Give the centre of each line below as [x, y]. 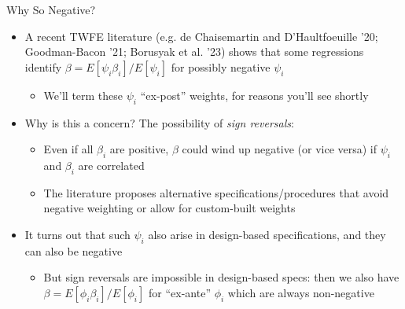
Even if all [68, 149]
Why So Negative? [51, 9]
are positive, [139, 149]
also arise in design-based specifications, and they [267, 234]
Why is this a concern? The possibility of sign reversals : [159, 122]
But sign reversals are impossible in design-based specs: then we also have [221, 277]
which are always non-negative [301, 292]
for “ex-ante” [180, 292]
